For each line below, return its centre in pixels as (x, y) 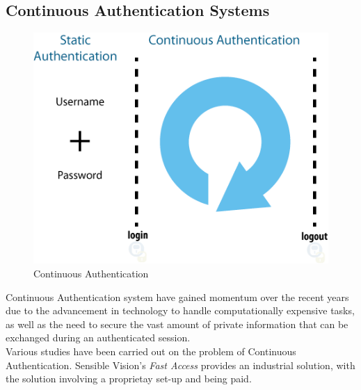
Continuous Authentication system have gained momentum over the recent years (177, 296)
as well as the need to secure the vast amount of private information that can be (177, 324)
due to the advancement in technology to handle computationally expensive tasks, (180, 310)
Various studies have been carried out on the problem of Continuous (151, 351)
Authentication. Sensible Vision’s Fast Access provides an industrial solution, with (180, 365)
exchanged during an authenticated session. (98, 338)
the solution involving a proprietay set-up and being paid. (129, 379)
